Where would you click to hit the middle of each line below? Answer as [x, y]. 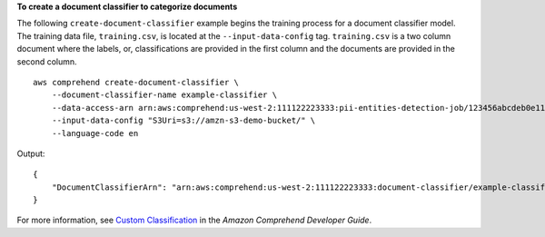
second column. [47, 61]
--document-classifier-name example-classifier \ [164, 95]
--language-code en [95, 133]
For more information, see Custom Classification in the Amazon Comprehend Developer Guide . [194, 220]
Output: [31, 153]
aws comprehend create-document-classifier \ [136, 82]
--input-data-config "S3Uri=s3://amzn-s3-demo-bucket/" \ [183, 121]
